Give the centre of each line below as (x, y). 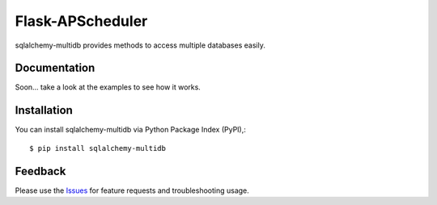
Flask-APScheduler (81, 21)
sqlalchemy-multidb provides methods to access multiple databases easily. (140, 45)
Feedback (40, 171)
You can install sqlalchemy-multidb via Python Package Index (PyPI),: (131, 130)
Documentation (55, 68)
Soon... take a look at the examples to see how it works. (108, 87)
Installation (44, 110)
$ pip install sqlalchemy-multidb (98, 148)
